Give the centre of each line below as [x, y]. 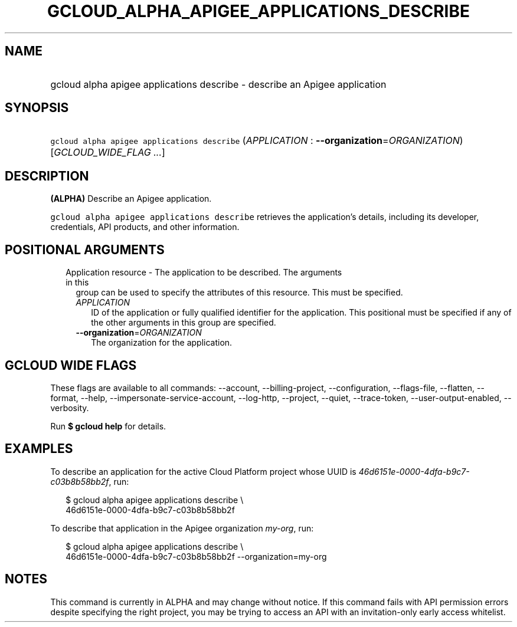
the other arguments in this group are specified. [184, 323]
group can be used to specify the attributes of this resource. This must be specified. [239, 293]
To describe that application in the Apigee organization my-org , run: [182, 528]
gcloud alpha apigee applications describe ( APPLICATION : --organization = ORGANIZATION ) [257, 141]
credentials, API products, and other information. [145, 227]
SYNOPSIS [37, 108]
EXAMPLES [39, 449]
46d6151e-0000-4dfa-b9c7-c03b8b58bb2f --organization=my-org [196, 556]
